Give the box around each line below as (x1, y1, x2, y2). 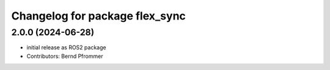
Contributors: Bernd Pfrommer (26, 52, 103, 60)
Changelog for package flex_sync (11, 9, 186, 23)
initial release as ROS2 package (26, 44, 106, 51)
